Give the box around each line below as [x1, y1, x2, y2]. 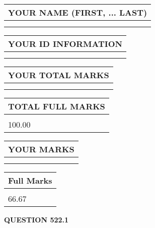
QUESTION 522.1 [4, 214, 69, 224]
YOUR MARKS [8, 143, 74, 155]
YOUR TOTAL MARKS [8, 69, 109, 81]
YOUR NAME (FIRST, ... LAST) [8, 7, 147, 18]
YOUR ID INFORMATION [8, 38, 122, 49]
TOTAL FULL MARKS [8, 100, 105, 112]
